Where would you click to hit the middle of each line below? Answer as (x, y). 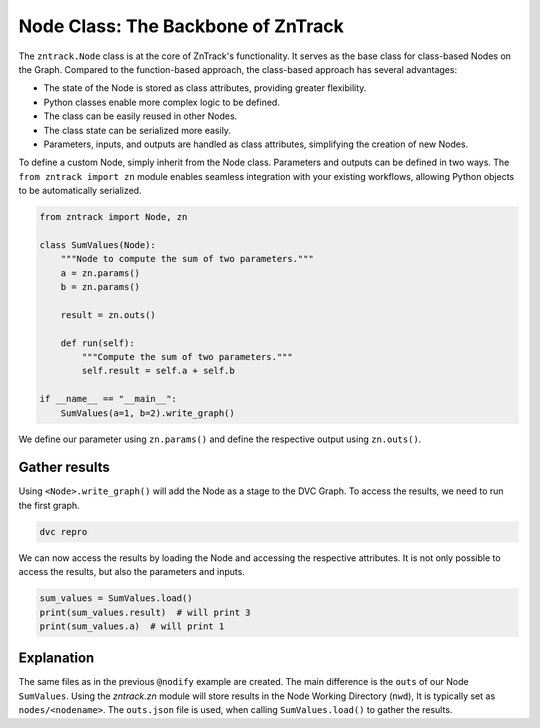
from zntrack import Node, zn (113, 217)
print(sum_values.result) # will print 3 (145, 612)
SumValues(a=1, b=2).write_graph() (147, 413)
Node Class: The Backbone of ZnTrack (181, 26)
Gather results (64, 467)
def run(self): (97, 343)
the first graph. (49, 505)
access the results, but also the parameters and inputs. (131, 572)
